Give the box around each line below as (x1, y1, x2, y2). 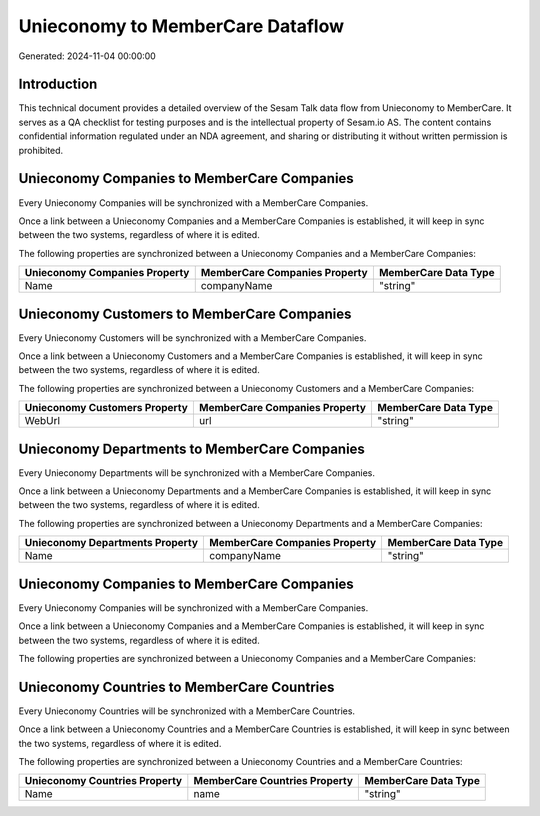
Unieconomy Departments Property (24, 536, 199, 550)
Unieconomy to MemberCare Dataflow (18, 15, 345, 37)
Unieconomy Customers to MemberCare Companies (18, 305, 352, 322)
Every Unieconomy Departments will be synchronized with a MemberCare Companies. (18, 466, 375, 479)
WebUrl (24, 414, 60, 428)
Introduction (18, 76, 98, 93)
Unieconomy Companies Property (24, 266, 190, 280)
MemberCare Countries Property (193, 774, 354, 788)
